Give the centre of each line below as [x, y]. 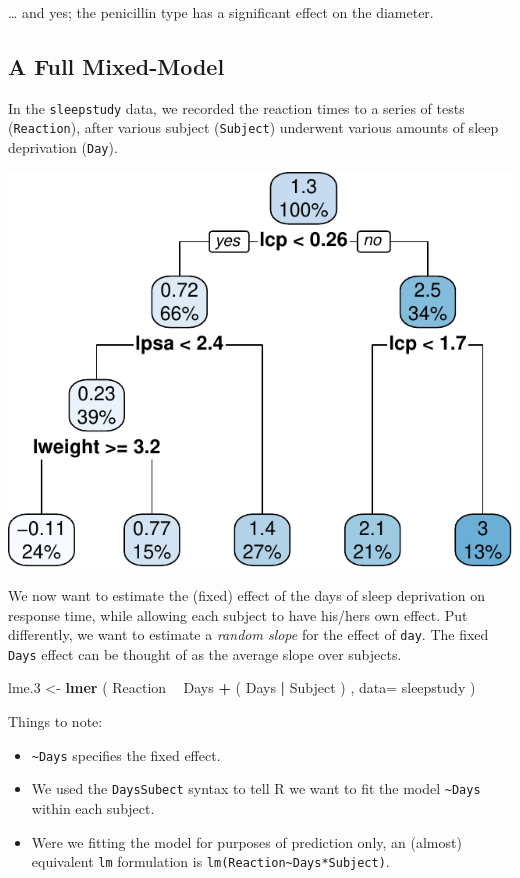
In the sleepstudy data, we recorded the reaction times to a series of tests [236, 107]
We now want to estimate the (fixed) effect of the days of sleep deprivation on [246, 594]
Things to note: [55, 721]
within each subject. [93, 807]
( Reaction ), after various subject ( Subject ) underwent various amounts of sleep [253, 127]
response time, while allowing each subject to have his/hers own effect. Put [238, 614]
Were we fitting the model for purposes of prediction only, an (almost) [246, 841]
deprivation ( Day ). [63, 147]
